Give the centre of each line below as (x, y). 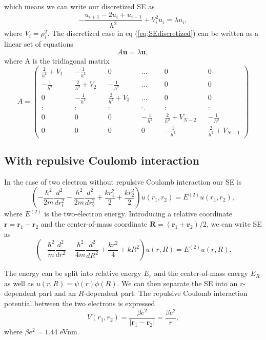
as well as (19, 283)
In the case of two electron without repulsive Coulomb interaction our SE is (123, 181)
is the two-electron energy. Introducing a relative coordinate (138, 214)
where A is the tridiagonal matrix (57, 60)
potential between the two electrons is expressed (80, 303)
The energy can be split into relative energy (73, 273)
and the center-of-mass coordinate (94, 224)
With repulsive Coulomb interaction (102, 160)
